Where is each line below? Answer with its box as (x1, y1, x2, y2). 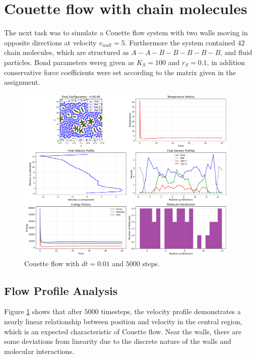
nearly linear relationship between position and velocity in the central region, (4, 316, 242, 327)
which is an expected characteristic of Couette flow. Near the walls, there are (4, 326, 241, 336)
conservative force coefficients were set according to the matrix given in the (4, 67, 236, 77)
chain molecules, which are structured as (4, 47, 129, 57)
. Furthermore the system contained (124, 37, 235, 47)
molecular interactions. (4, 345, 74, 356)
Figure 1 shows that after (4, 306, 82, 317)
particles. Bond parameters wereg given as (4, 56, 134, 67)
